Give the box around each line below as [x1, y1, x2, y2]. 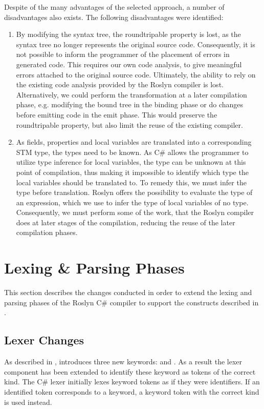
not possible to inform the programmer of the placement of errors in [16, 49, 230, 60]
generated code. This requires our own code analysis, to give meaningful [16, 59, 242, 69]
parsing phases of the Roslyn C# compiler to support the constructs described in [4, 297, 259, 307]
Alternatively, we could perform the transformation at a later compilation [16, 89, 247, 100]
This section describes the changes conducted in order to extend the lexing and [4, 287, 252, 298]
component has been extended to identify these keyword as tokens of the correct [4, 366, 256, 377]
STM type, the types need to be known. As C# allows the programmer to [16, 146, 249, 157]
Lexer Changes [4, 332, 84, 348]
